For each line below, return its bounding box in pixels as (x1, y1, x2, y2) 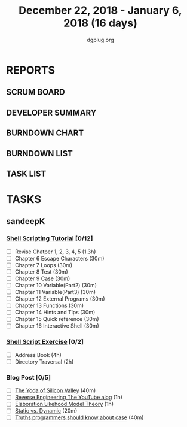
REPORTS (6, 63, 56, 77)
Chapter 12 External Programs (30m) (14, 295, 106, 302)
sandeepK (6, 216, 45, 226)
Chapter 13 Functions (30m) (14, 302, 84, 309)
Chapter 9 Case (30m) (14, 275, 70, 282)
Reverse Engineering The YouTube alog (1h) (14, 393, 122, 401)
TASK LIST (6, 168, 47, 178)
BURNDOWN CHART (6, 128, 84, 138)
